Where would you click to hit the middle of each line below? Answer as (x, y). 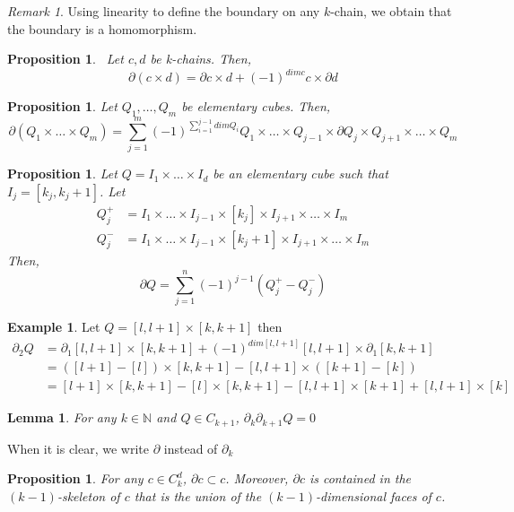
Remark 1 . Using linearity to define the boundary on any (164, 11)
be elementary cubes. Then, (256, 106)
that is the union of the (198, 496)
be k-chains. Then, (200, 59)
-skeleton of (88, 496)
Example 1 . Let (54, 327)
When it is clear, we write (78, 448)
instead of (191, 448)
